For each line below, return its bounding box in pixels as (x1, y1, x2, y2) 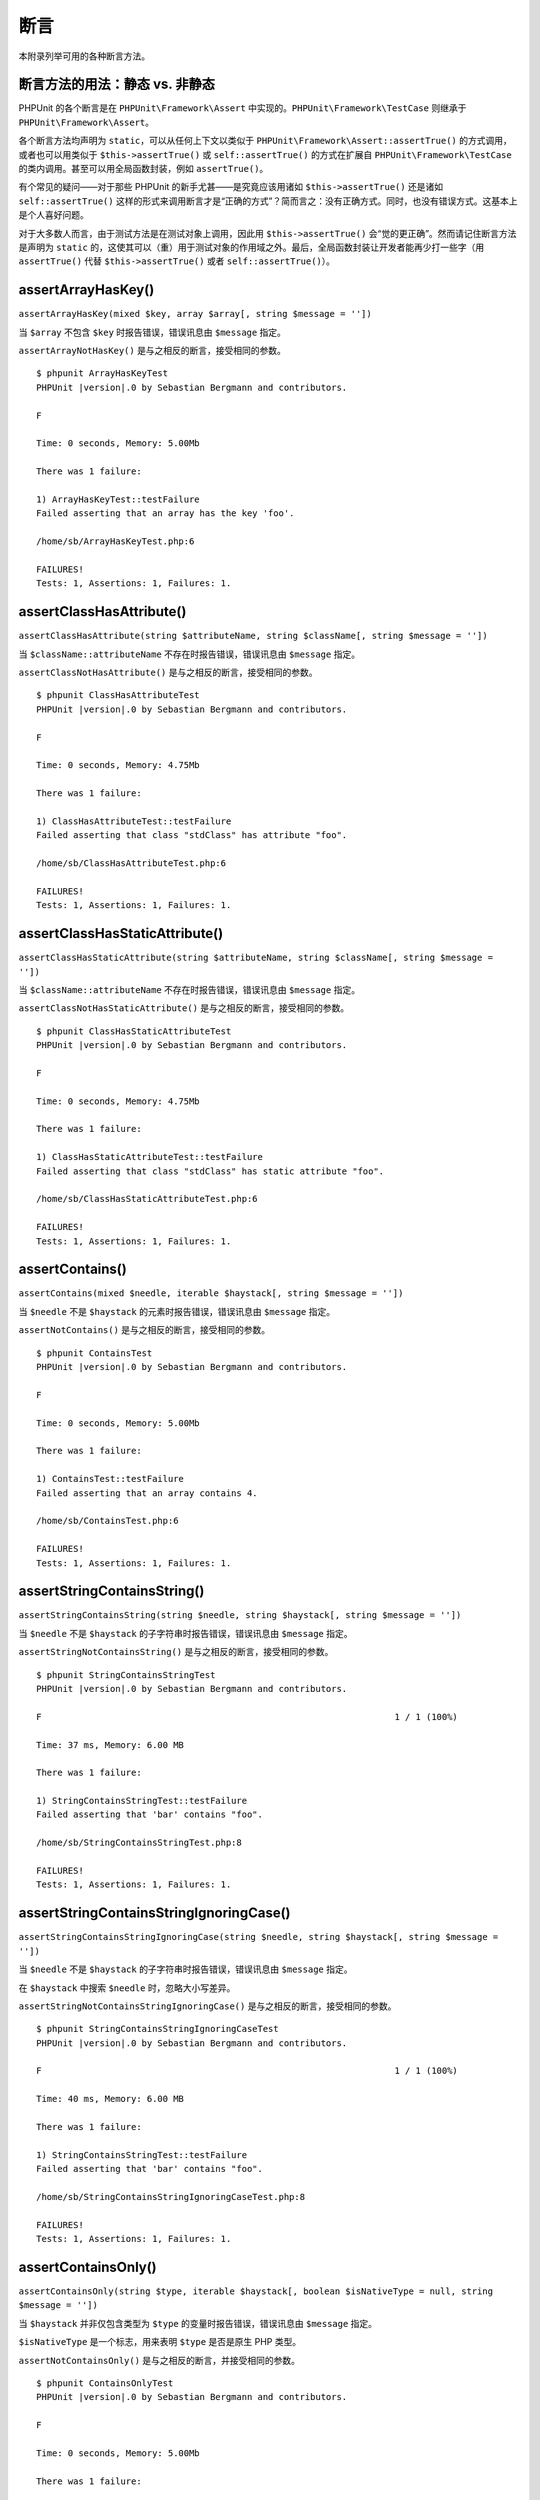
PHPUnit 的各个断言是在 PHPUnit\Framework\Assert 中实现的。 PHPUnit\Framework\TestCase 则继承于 (18, 102, 467, 114)
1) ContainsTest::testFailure (36, 1473, 185, 1485)
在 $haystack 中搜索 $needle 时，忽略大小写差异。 (18, 1981, 236, 1994)
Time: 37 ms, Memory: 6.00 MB (36, 1739, 185, 1750)
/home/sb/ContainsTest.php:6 (36, 1515, 179, 1527)
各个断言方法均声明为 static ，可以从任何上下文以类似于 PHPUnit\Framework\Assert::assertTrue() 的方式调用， (18, 135, 512, 147)
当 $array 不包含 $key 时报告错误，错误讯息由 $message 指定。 (18, 326, 287, 338)
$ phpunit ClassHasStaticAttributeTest (36, 1025, 232, 1037)
